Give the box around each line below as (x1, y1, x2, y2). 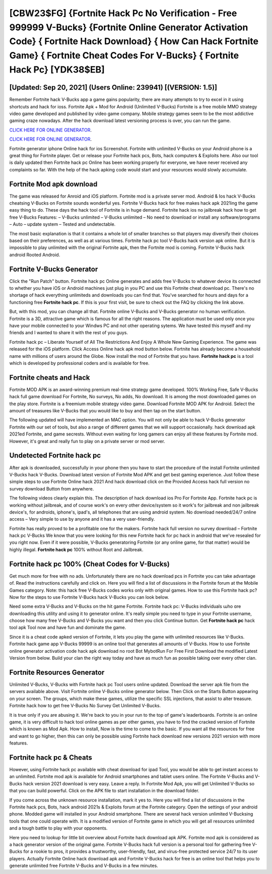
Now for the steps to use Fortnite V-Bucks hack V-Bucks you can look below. (9, 594, 169, 600)
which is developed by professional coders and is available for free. (9, 360, 150, 366)
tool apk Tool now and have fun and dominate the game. (9, 625, 126, 631)
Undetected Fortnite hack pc (9, 451, 101, 460)
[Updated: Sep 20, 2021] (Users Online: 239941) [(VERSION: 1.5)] (9, 83, 218, 92)
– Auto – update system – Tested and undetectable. (9, 221, 116, 227)
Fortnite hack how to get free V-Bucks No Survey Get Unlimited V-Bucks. (9, 703, 161, 709)
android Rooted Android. (9, 252, 60, 258)
